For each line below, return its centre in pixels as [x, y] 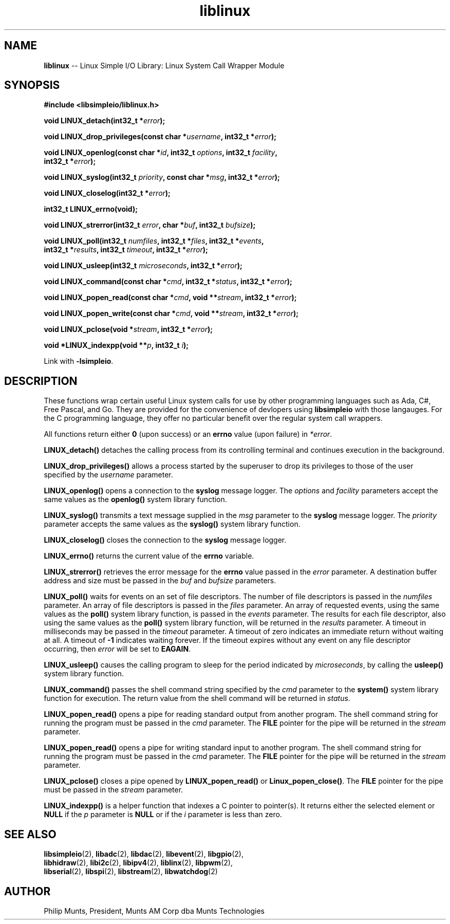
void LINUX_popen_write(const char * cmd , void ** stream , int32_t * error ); [171, 313]
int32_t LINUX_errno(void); [91, 209]
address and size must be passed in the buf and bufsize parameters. [160, 581]
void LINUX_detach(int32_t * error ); [105, 121]
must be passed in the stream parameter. [114, 790]
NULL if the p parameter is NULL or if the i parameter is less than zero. [163, 815]
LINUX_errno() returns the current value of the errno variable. [149, 556]
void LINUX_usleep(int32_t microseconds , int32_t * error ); [143, 266]
